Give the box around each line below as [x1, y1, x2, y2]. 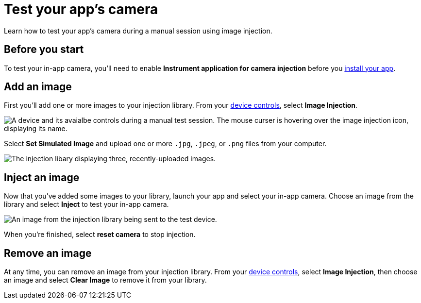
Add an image [4, 81, 72, 93]
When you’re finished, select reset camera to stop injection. [4, 230, 196, 239]
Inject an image [4, 171, 80, 184]
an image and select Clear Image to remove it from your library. [4, 276, 207, 285]
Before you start [4, 43, 84, 56]
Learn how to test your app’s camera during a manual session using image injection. [4, 26, 272, 35]
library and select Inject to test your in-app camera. [4, 200, 169, 209]
